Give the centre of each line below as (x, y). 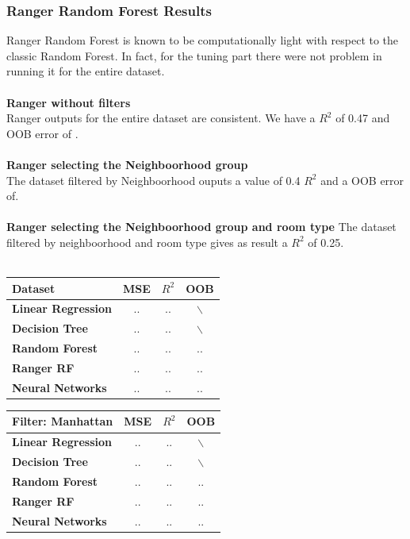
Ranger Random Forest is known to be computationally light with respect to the (203, 40)
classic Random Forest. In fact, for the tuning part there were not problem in (194, 55)
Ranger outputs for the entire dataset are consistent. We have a (161, 118)
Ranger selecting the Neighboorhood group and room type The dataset (201, 227)
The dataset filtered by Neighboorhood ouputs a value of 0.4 (153, 180)
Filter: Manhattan (63, 421)
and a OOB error (362, 180)
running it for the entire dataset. (86, 71)
